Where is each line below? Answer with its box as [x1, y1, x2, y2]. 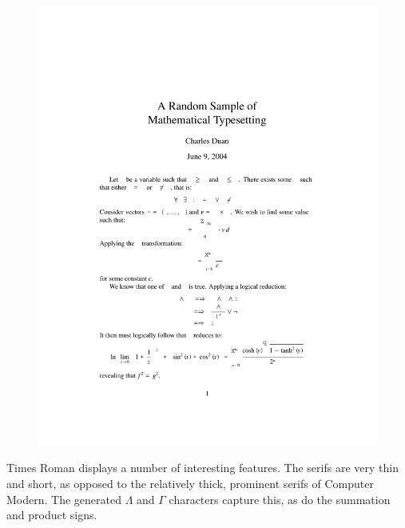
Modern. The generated [6, 490, 121, 507]
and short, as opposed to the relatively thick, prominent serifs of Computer [6, 475, 374, 492]
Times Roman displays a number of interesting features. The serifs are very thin [6, 459, 399, 476]
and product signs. [6, 506, 97, 523]
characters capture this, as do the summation [169, 490, 391, 507]
